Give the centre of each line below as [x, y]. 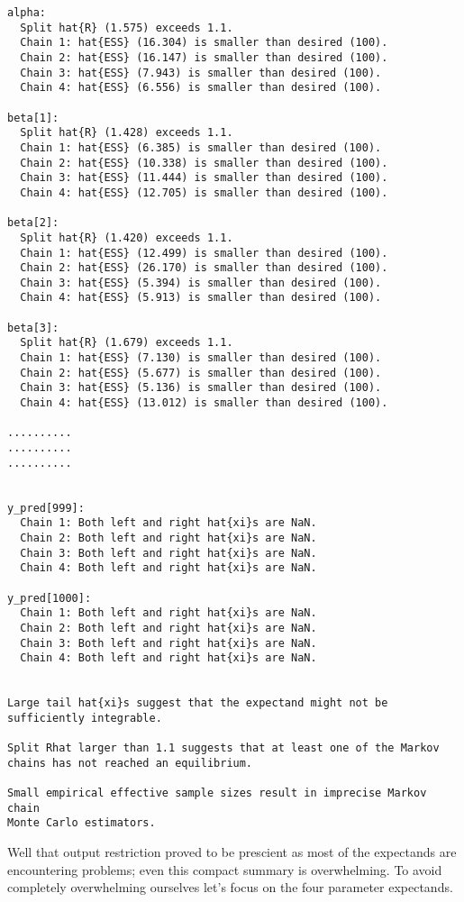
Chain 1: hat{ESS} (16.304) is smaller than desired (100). [204, 43]
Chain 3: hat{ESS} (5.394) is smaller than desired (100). [201, 282]
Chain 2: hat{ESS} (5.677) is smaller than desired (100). [201, 373]
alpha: [27, 13]
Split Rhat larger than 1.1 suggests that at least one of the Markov [223, 748]
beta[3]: [33, 328]
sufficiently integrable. [85, 718]
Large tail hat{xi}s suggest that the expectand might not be [198, 703]
